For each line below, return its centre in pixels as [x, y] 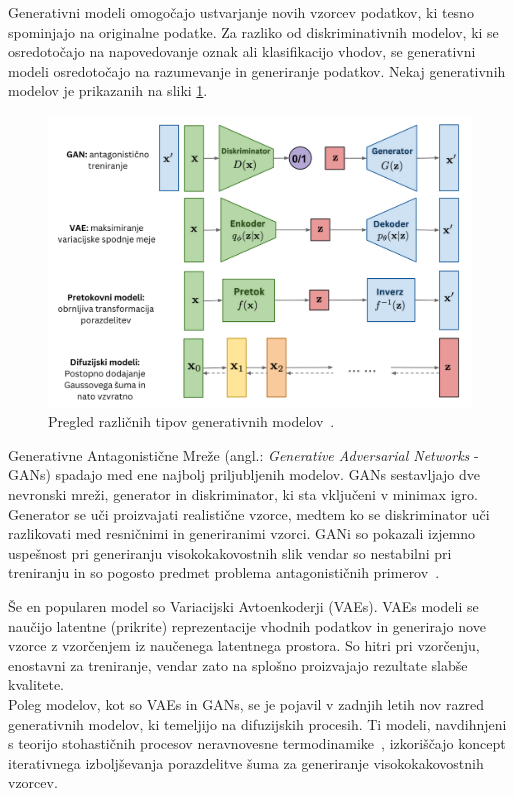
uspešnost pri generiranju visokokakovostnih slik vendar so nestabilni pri [230, 552]
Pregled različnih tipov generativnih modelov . [191, 421]
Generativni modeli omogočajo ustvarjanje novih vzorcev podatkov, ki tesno [241, 12]
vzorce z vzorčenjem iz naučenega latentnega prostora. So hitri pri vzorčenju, [244, 645]
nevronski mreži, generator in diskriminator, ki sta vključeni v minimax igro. [243, 494]
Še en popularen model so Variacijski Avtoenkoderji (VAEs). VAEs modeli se [243, 606]
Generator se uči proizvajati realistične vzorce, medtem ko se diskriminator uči [249, 513]
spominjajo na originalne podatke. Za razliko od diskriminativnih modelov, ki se [253, 31]
